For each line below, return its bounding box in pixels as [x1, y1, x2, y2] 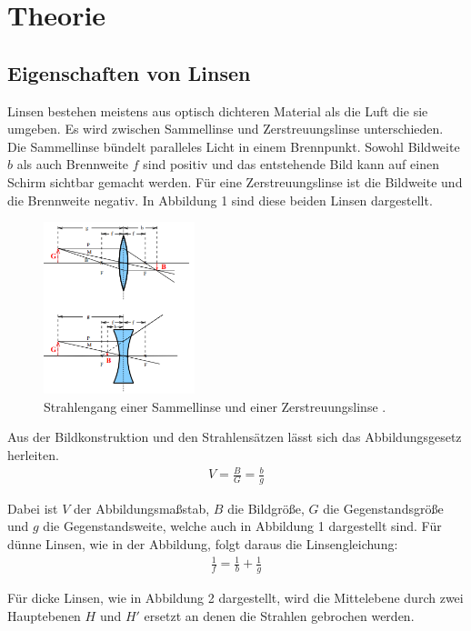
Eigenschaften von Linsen [7, 58, 251, 86]
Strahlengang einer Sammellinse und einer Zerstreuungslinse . [44, 396, 386, 416]
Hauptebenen [7, 606, 81, 625]
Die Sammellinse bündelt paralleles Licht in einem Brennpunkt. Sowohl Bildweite [7, 136, 460, 155]
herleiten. [7, 445, 59, 464]
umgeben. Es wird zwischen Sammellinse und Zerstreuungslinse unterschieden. [7, 119, 444, 138]
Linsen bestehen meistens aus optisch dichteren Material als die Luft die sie [7, 101, 428, 120]
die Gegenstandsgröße [323, 498, 444, 517]
